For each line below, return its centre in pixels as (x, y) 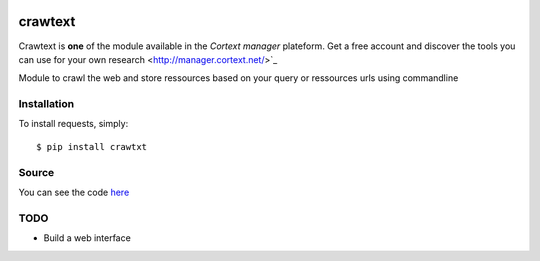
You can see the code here (74, 192)
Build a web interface (87, 238)
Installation (46, 104)
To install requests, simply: (73, 124)
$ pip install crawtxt (92, 146)
